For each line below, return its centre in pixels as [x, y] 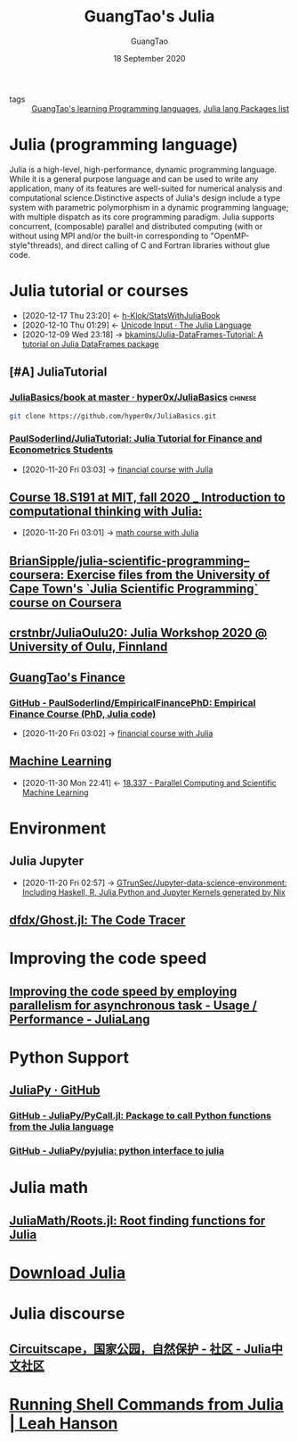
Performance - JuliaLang [80, 1019]
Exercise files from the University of [168, 574]
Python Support [69, 1057]
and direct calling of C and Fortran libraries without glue [168, 245]
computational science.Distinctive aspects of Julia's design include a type [145, 197]
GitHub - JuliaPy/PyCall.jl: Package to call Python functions [140, 1115]
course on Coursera [65, 603]
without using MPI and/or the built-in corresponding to [109, 236]
